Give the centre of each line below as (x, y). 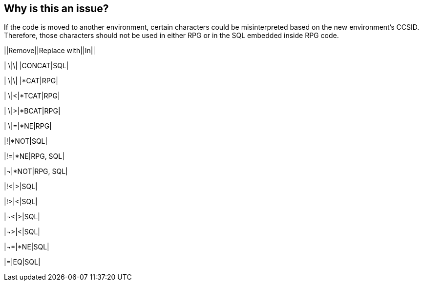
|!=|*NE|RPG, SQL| (34, 156)
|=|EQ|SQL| (22, 262)
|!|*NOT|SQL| (26, 141)
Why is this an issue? (56, 9)
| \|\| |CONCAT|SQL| (36, 66)
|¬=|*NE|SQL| (27, 247)
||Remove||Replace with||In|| (50, 51)
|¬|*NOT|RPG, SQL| (36, 171)
